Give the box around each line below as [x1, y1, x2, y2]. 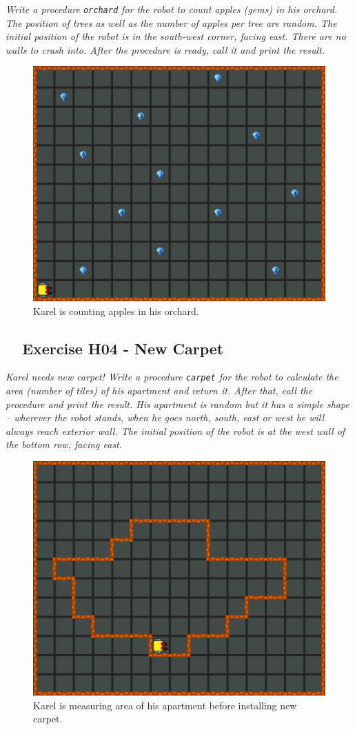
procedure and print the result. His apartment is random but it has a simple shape [6, 396, 349, 411]
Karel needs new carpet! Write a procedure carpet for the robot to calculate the [6, 369, 338, 384]
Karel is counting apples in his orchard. [33, 303, 199, 318]
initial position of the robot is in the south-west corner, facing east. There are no [6, 29, 346, 43]
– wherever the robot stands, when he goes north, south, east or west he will [6, 410, 325, 425]
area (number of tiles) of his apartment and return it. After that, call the [6, 383, 313, 398]
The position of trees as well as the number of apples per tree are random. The [6, 15, 337, 30]
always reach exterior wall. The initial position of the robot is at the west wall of [6, 423, 345, 438]
